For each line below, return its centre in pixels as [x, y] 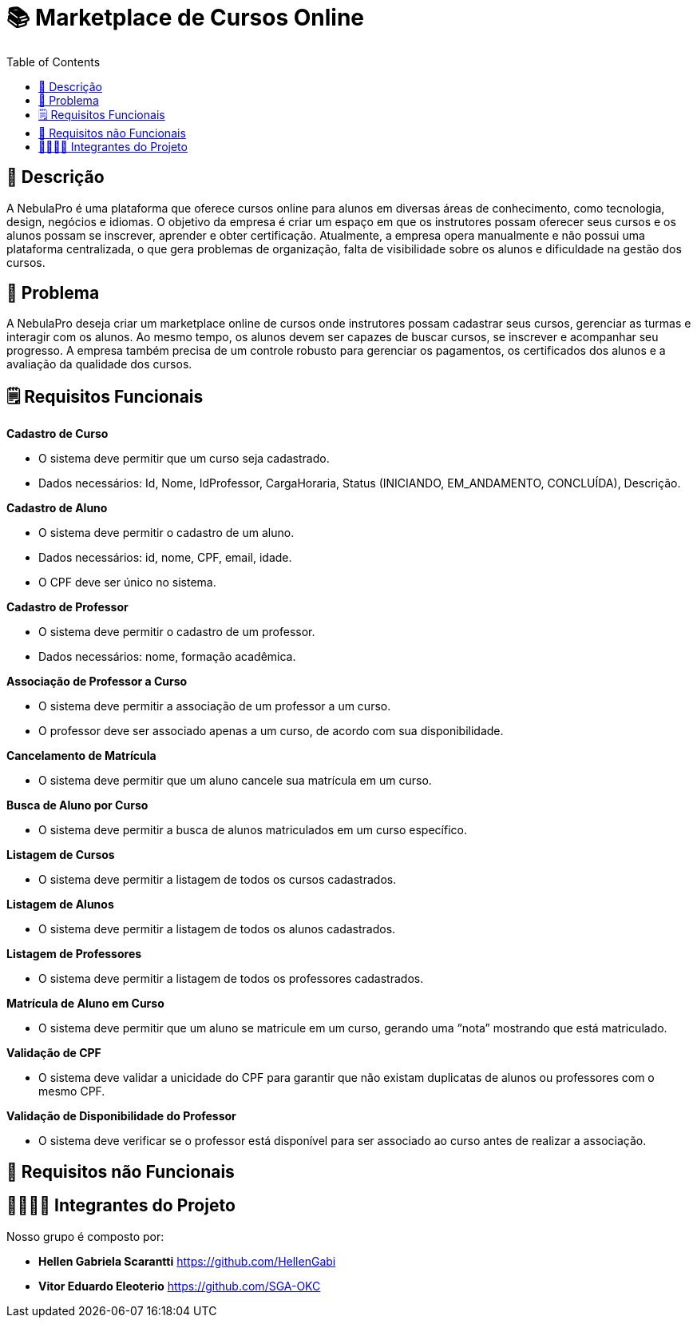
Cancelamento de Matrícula [81, 756]
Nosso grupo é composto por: [85, 1236]
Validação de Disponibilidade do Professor [121, 1116]
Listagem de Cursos [61, 855]
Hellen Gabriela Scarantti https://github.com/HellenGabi [187, 1261]
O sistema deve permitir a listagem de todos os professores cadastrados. [231, 979]
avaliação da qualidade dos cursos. [99, 364]
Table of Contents [53, 62]
